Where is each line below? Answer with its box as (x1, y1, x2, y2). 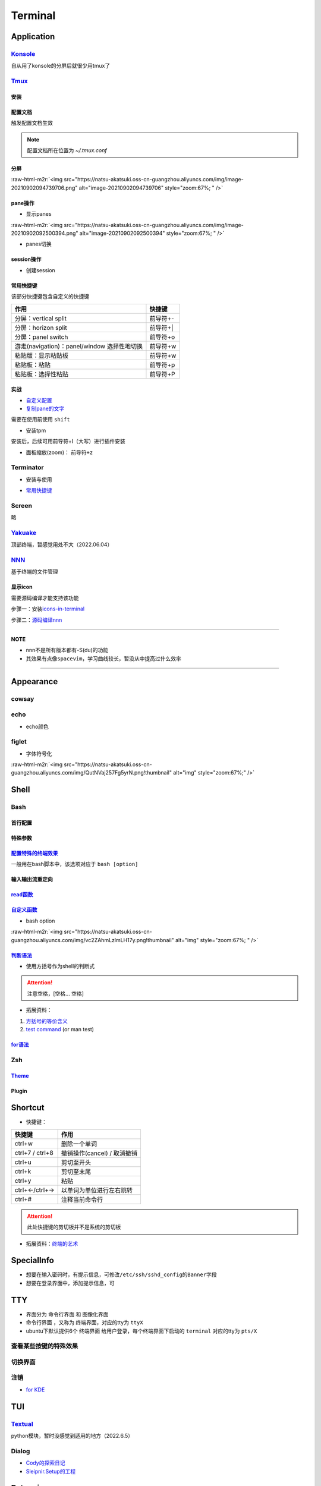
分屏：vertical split (14, 314, 67, 322)
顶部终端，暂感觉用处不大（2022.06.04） (11, 541, 113, 548)
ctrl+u (14, 1158, 32, 1166)
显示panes (26, 210, 52, 218)
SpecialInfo (11, 1255, 55, 1265)
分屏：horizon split (14, 323, 68, 332)
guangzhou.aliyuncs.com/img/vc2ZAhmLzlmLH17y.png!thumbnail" (11, 936, 175, 943)
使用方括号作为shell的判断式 (26, 962, 95, 969)
